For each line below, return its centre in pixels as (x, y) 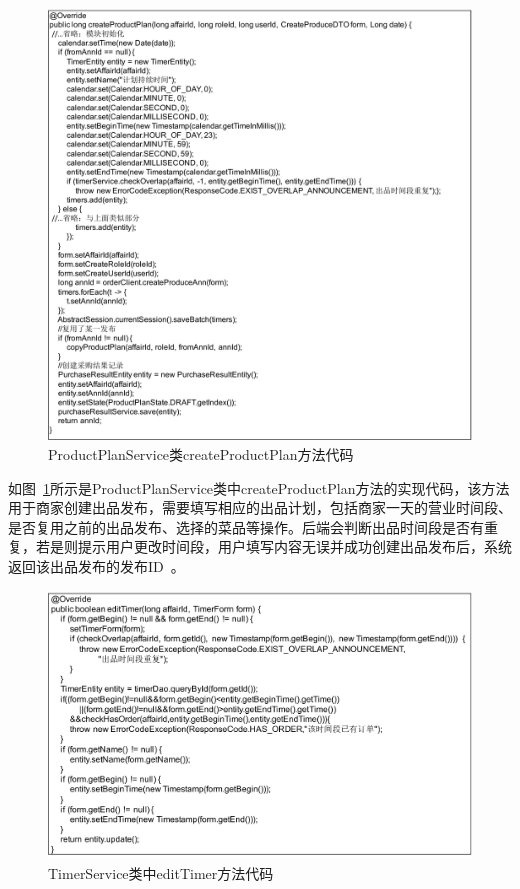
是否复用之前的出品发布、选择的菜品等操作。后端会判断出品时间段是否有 (246, 526)
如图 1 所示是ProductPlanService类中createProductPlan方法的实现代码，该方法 (259, 487)
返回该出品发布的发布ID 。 (96, 566)
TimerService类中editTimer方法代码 (161, 872)
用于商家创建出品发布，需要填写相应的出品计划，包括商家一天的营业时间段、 (260, 507)
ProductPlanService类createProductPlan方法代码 (201, 454)
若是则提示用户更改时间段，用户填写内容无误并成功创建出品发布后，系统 (273, 546)
